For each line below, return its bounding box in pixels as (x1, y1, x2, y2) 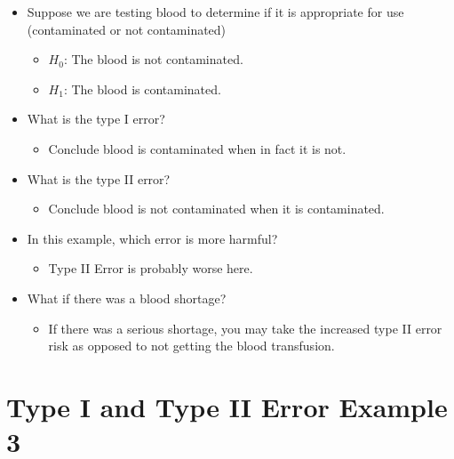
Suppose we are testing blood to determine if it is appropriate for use (27, 3, 404, 20)
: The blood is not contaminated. (63, 50, 243, 68)
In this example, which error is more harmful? (27, 229, 278, 247)
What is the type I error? (27, 109, 165, 128)
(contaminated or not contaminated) (27, 20, 227, 38)
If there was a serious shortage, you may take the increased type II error (48, 318, 442, 337)
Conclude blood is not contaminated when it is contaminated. (48, 199, 385, 218)
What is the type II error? (27, 169, 171, 188)
